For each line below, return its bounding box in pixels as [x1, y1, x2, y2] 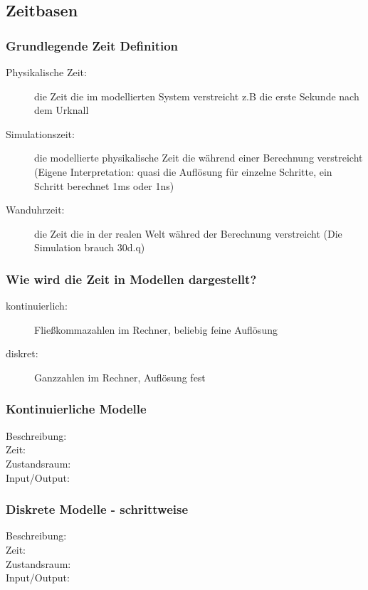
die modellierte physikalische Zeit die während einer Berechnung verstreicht [34, 150, 363, 165]
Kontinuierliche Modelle [6, 400, 147, 418]
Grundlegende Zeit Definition [6, 36, 179, 54]
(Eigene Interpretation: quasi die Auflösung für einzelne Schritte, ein [34, 164, 332, 179]
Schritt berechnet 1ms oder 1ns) [34, 178, 174, 193]
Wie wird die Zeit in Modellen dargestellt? [6, 270, 257, 288]
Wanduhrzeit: [6, 202, 65, 217]
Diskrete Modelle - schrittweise [6, 500, 189, 518]
